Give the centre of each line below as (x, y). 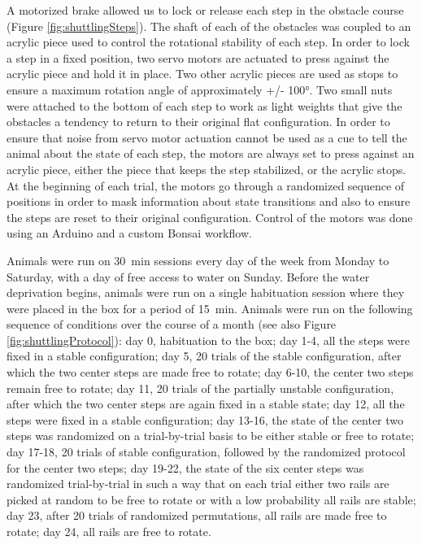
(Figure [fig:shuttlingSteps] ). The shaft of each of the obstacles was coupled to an (209, 26)
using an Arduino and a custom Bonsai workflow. (129, 233)
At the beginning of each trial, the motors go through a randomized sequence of (206, 185)
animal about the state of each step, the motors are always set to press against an (211, 153)
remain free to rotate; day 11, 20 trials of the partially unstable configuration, (200, 388)
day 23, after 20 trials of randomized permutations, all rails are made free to (197, 515)
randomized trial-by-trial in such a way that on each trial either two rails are (198, 484)
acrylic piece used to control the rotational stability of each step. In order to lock (208, 42)
